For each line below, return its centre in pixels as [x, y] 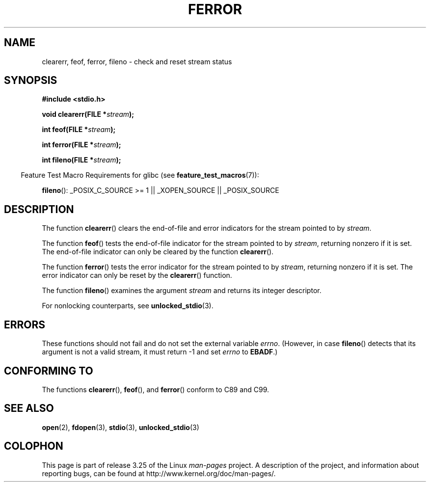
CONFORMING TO [49, 371]
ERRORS [25, 324]
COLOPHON [34, 446]
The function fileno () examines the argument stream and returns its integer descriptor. [182, 291]
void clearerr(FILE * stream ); [88, 114]
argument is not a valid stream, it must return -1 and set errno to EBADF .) [160, 352]
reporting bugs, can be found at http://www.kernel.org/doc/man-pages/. [159, 473]
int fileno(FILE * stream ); [81, 160]
